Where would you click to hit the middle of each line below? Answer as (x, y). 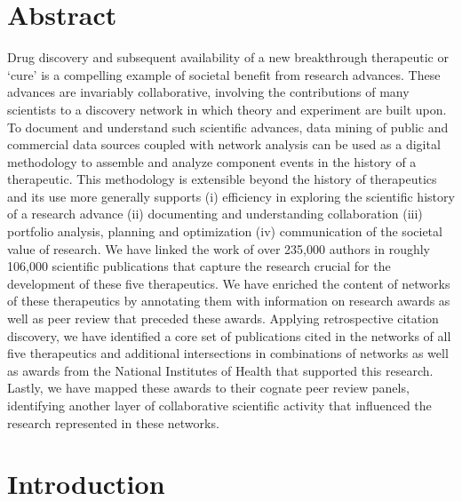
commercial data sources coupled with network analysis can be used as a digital (224, 144)
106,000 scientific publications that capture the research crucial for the (199, 266)
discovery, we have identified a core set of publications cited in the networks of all (229, 335)
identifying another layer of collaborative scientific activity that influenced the (219, 405)
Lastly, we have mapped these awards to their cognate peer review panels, (208, 388)
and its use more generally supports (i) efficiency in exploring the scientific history (231, 196)
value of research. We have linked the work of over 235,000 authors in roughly (219, 248)
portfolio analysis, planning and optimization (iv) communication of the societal (225, 231)
